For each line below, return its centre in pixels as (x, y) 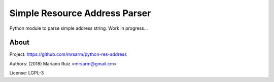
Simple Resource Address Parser (80, 13)
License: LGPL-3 (27, 73)
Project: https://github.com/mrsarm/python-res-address (68, 54)
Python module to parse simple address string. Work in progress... (79, 28)
